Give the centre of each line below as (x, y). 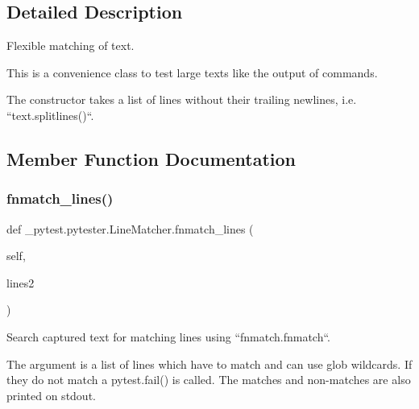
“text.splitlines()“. (50, 115)
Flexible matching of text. (71, 45)
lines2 (21, 282)
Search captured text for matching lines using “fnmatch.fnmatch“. (169, 336)
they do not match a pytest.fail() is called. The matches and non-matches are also (209, 380)
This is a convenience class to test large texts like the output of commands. (192, 72)
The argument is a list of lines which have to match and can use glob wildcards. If (209, 364)
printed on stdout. (51, 395)
